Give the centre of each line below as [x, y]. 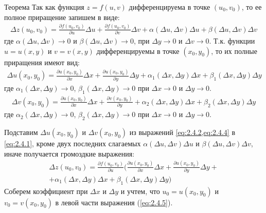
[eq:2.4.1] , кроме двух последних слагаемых [73, 143]
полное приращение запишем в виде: [62, 17]
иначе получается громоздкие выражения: [69, 153]
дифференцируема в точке [170, 7]
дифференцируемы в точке [138, 51]
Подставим [21, 132]
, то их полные [234, 51]
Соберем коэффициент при [46, 191]
